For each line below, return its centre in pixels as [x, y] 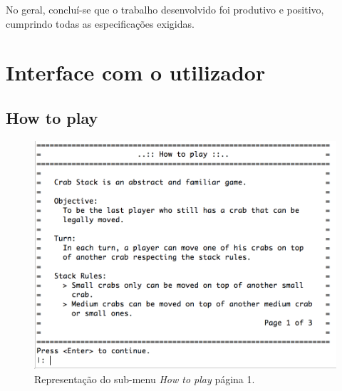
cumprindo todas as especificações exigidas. [100, 23]
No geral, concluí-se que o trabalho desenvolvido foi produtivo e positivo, [165, 9]
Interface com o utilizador [136, 72]
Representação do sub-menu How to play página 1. [145, 379]
